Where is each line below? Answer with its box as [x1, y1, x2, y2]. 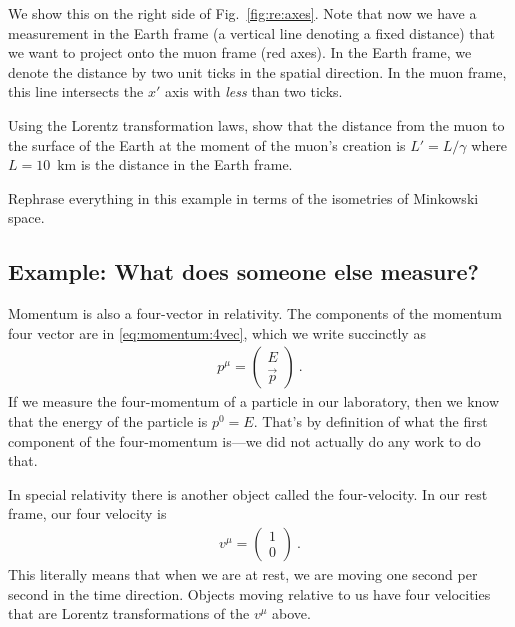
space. [8, 207, 45, 228]
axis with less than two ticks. [164, 81, 343, 102]
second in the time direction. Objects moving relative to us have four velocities [8, 583, 491, 604]
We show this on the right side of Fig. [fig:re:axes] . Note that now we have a [8, 3, 477, 23]
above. [272, 603, 311, 624]
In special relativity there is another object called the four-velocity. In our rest [8, 483, 488, 504]
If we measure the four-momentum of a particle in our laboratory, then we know [8, 391, 500, 412]
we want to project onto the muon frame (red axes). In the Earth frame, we [8, 42, 472, 63]
